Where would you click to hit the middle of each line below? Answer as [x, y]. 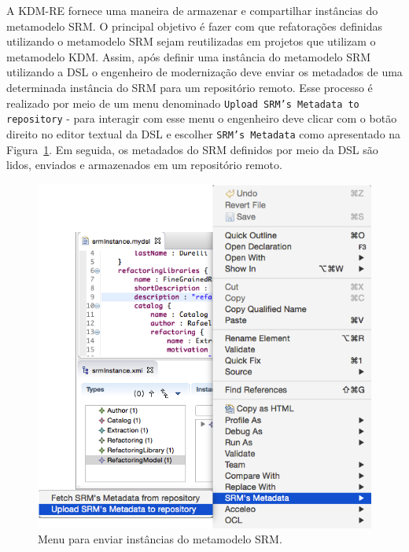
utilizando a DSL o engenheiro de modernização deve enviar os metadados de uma [204, 72]
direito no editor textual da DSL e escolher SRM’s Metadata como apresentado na [204, 133]
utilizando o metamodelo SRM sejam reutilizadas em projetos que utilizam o [191, 41]
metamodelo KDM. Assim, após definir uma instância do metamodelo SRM [189, 56]
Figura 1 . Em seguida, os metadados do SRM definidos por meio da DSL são [192, 149]
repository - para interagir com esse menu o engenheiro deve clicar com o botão [202, 118]
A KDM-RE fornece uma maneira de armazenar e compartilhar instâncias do [192, 10]
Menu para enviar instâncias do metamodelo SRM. [160, 539]
